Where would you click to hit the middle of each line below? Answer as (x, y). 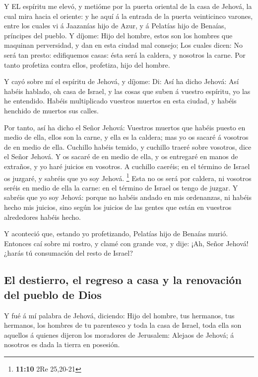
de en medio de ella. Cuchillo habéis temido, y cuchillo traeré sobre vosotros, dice (128, 146)
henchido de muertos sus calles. (51, 110)
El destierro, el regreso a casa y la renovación (123, 280)
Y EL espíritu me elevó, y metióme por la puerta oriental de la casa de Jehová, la (128, 6)
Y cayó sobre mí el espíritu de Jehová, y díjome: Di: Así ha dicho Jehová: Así (122, 81)
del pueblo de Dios (53, 294)
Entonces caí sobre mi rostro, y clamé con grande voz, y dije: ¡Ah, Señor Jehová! (126, 243)
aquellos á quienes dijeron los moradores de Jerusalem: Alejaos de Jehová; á (119, 334)
